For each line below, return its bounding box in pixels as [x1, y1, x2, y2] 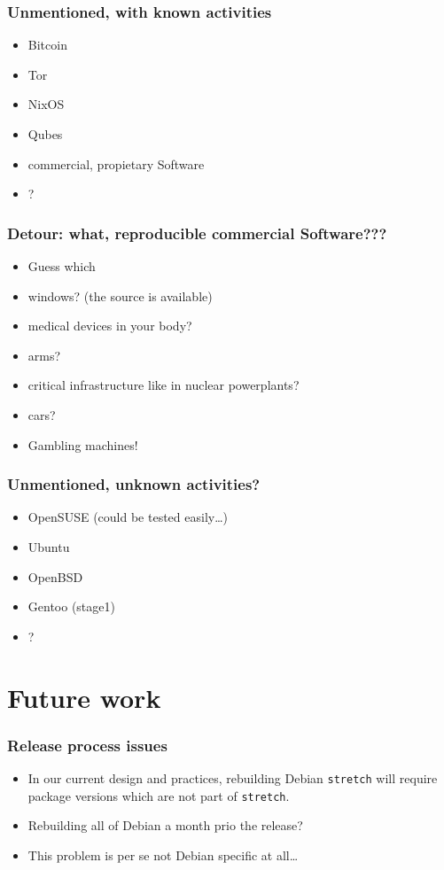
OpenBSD [27, 567, 83, 586]
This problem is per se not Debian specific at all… [27, 845, 299, 864]
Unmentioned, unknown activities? [7, 473, 261, 495]
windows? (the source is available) [27, 286, 213, 305]
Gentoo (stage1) [27, 597, 115, 616]
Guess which [27, 257, 96, 275]
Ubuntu [27, 537, 70, 555]
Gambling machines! [27, 435, 138, 454]
